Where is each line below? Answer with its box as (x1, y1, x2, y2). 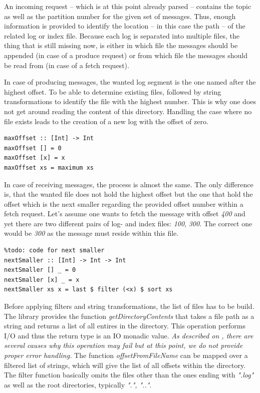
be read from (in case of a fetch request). (4, 60, 129, 70)
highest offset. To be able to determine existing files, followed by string (4, 86, 221, 97)
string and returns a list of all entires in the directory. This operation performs (4, 320, 245, 331)
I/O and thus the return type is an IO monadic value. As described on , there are (4, 330, 253, 340)
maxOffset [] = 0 (4, 144, 62, 152)
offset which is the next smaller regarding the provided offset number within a (4, 198, 243, 209)
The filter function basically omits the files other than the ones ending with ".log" (4, 369, 254, 380)
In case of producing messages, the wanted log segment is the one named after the (4, 77, 256, 87)
